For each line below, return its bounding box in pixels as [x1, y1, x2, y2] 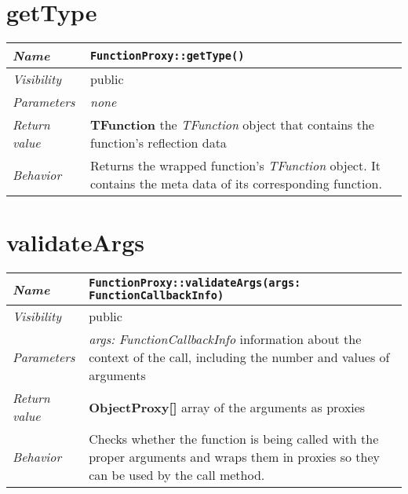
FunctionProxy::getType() [89, 49, 245, 62]
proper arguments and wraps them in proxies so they [89, 448, 381, 467]
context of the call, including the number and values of [89, 348, 390, 367]
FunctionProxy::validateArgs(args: [89, 276, 301, 290]
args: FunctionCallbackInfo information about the [89, 330, 362, 349]
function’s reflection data [89, 134, 227, 152]
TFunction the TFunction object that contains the [89, 115, 374, 134]
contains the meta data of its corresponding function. [89, 174, 382, 193]
